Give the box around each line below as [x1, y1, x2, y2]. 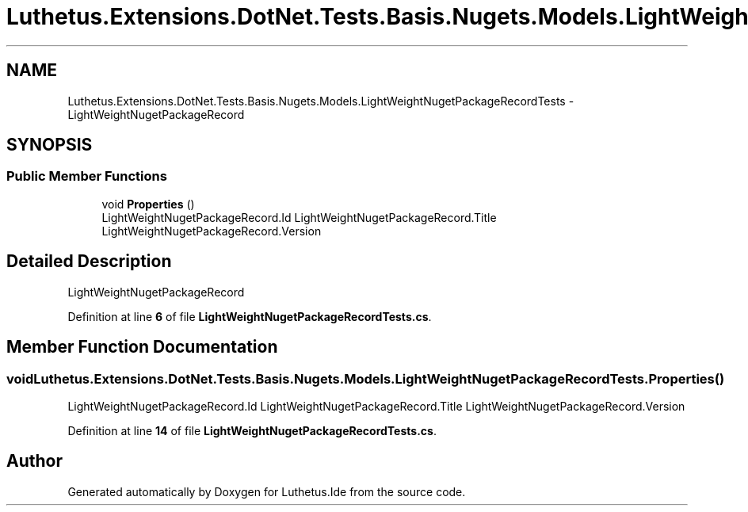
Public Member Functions [6, 168, 167, 185]
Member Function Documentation [6, 337, 278, 357]
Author [6, 451, 63, 472]
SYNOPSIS [6, 135, 93, 155]
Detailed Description [6, 251, 172, 272]
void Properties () [101, 197, 195, 211]
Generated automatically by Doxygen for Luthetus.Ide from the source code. [67, 484, 466, 499]
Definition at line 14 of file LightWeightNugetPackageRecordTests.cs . [67, 423, 437, 437]
